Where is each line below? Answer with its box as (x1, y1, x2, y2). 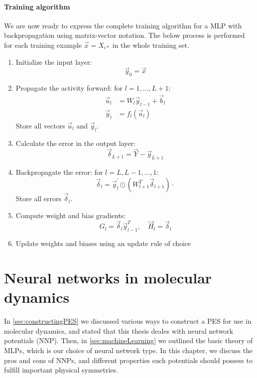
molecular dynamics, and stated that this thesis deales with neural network (4, 325, 234, 336)
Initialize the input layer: (15, 56, 92, 67)
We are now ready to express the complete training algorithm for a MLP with (4, 20, 242, 30)
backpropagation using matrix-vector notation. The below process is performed (4, 30, 245, 40)
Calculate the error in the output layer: (15, 137, 135, 148)
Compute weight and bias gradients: (15, 210, 126, 220)
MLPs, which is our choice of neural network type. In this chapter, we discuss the (4, 345, 253, 355)
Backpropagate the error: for (15, 167, 103, 177)
